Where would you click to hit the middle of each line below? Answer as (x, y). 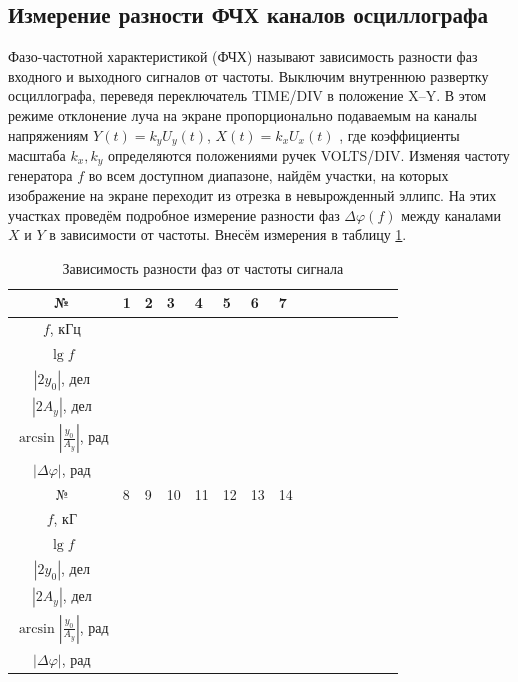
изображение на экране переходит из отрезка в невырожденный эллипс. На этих (252, 195)
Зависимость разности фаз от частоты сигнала (203, 267)
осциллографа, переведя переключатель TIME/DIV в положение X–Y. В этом (247, 95)
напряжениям (48, 134)
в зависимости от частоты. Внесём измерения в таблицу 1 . (228, 234)
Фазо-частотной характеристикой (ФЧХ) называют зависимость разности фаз (243, 56)
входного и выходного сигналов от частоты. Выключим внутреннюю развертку (248, 75)
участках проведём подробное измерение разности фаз (174, 214)
